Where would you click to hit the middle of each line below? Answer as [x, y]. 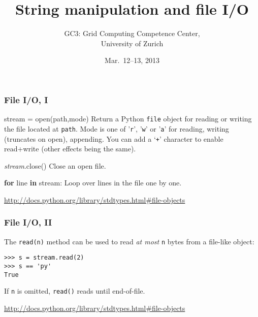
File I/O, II [28, 222]
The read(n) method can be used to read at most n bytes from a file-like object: [129, 241]
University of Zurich [132, 43]
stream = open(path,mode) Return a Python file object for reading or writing [128, 119]
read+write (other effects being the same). [70, 149]
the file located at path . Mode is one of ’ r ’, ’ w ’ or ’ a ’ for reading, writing [117, 128]
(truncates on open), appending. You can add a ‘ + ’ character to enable [114, 138]
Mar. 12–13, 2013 [132, 60]
